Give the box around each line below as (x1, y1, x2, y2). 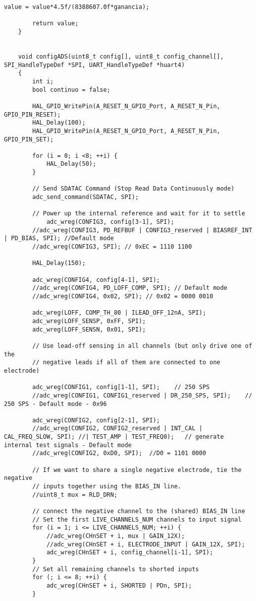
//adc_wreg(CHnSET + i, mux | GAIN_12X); (46, 533, 185, 539)
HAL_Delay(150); (32, 260, 86, 267)
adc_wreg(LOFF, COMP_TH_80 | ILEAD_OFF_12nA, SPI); (32, 309, 206, 317)
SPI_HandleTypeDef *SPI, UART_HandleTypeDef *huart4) (4, 61, 185, 68)
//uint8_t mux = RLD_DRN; (32, 491, 118, 498)
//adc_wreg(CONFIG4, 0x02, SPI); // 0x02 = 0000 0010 (32, 292, 213, 300)
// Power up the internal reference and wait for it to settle (32, 210, 245, 217)
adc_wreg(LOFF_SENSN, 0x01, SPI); (32, 326, 146, 333)
